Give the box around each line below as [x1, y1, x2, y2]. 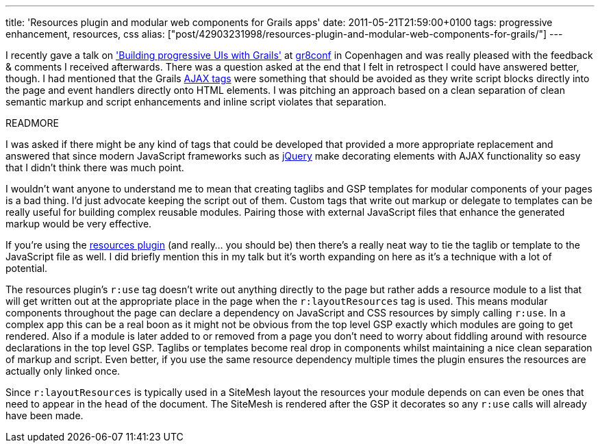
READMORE [5, 117, 59, 129]
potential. [5, 262, 48, 274]
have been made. [5, 410, 84, 421]
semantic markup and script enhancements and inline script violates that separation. [5, 96, 387, 108]
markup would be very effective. [5, 218, 152, 229]
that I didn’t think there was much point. [5, 162, 184, 173]
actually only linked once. [5, 365, 121, 377]
